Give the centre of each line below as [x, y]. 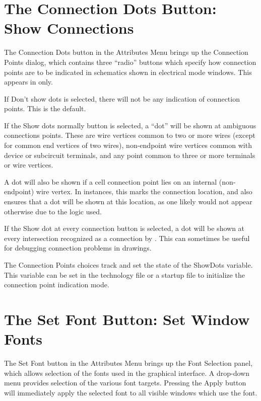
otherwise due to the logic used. [53, 211]
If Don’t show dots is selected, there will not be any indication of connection [122, 98]
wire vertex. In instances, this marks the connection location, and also [144, 191]
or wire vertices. [29, 165]
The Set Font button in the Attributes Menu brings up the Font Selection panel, [128, 363]
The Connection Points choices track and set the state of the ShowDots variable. [128, 265]
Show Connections [69, 28]
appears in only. [28, 82]
